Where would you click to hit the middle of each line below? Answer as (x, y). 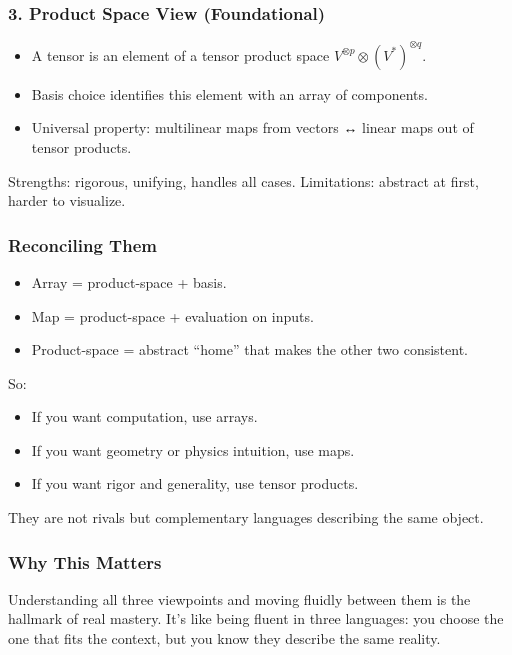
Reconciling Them (82, 244)
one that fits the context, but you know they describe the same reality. (224, 638)
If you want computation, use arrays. (144, 416)
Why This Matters (85, 561)
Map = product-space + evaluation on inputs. (172, 315)
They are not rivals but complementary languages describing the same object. (246, 517)
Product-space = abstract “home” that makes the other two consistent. (249, 349)
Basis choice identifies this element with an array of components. (229, 93)
